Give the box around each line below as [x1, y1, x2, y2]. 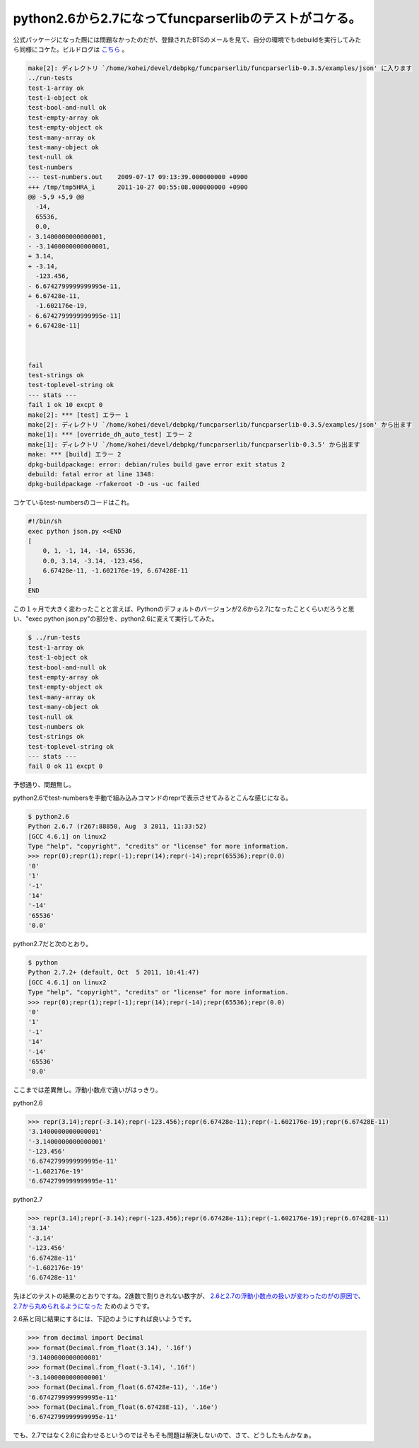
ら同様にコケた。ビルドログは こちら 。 [13, 45, 129, 53]
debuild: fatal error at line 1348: [28, 470, 155, 478]
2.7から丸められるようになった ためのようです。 [13, 1302, 153, 1310]
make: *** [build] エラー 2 [28, 450, 122, 459]
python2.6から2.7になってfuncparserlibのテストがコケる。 [13, 11, 362, 26]
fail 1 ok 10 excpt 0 [28, 401, 103, 409]
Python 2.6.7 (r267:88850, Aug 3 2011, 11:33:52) [28, 822, 208, 831]
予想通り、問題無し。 [13, 781, 76, 789]
